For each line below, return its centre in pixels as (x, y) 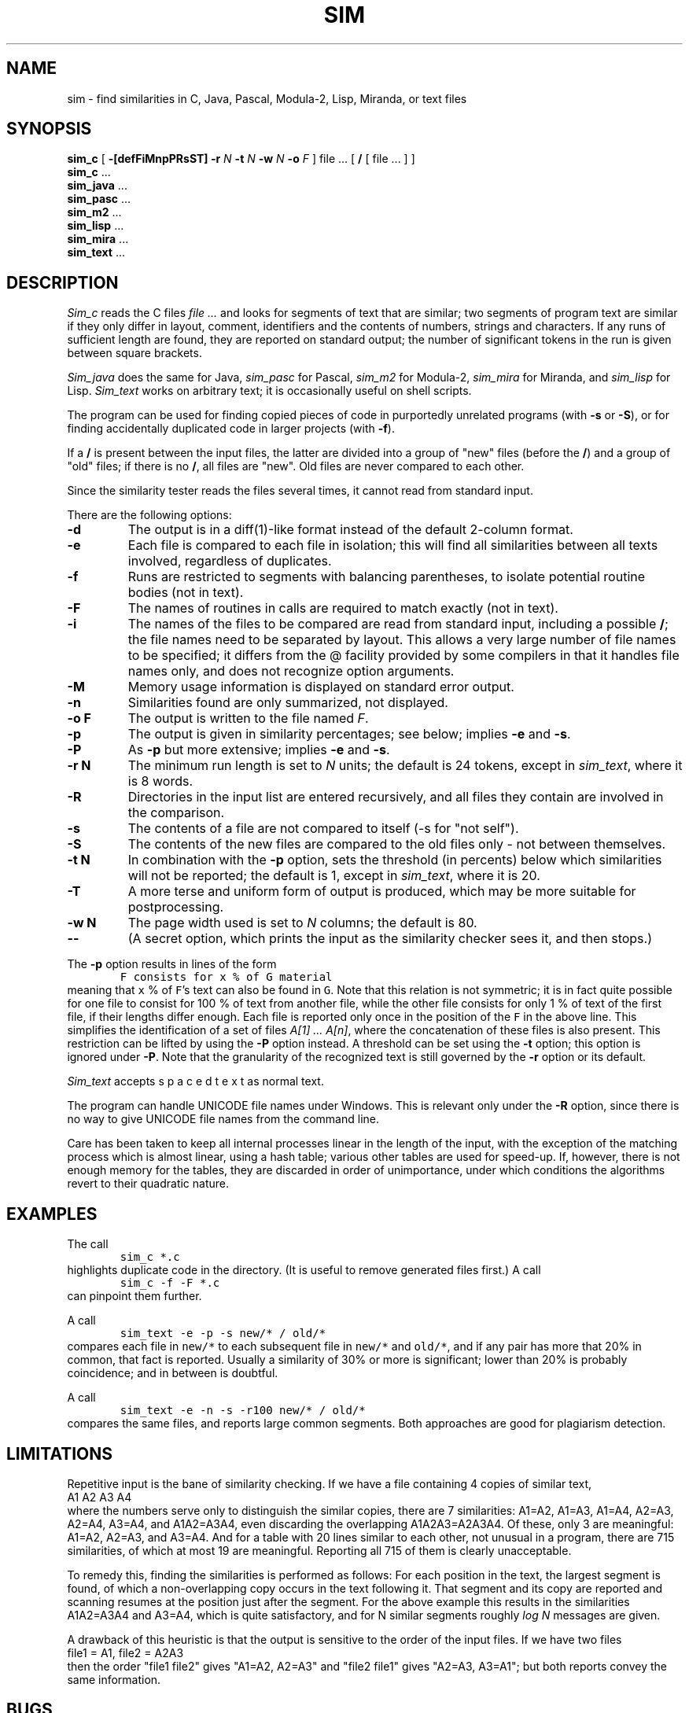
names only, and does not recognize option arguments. (291, 671)
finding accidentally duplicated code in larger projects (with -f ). (231, 429)
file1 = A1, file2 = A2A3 (125, 1652)
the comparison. (176, 813)
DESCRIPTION (63, 282)
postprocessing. (176, 907)
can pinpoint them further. (134, 1296)
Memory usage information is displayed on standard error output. (321, 687)
